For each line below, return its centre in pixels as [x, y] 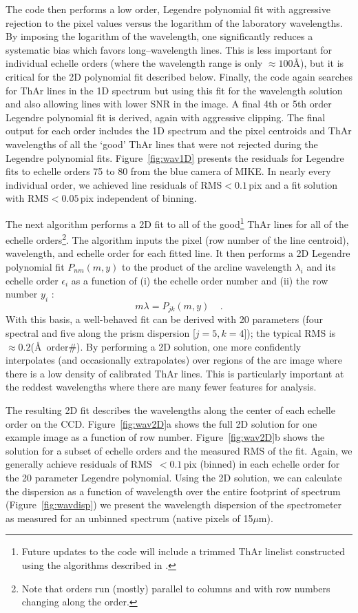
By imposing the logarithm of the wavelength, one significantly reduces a [159, 36]
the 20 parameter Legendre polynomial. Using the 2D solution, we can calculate [174, 477]
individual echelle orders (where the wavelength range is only [134, 63]
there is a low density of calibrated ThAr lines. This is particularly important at [175, 373]
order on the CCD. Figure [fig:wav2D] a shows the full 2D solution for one [161, 423]
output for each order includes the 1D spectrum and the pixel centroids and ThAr [179, 131]
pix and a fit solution [293, 184]
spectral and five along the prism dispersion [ [101, 333]
